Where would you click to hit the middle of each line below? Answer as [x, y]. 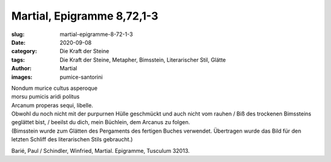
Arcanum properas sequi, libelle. [52, 105]
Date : [18, 42]
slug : [18, 34]
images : [22, 77]
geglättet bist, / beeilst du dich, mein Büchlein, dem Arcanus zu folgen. [101, 122]
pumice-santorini [81, 77]
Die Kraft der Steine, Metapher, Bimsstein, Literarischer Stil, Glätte [143, 60]
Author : [21, 68]
